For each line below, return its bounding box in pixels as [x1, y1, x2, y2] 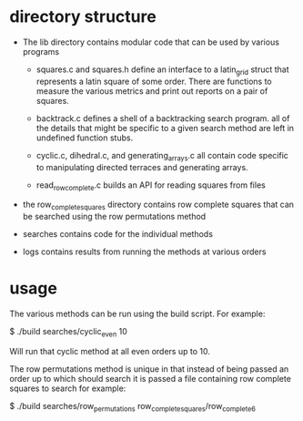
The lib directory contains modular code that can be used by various [22, 36, 280, 47]
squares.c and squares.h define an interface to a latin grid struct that [35, 64, 289, 77]
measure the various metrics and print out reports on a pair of [35, 85, 268, 97]
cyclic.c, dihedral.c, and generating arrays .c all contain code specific [35, 149, 289, 163]
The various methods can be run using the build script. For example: [9, 308, 266, 320]
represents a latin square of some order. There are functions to [35, 76, 272, 87]
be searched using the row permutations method [22, 211, 207, 222]
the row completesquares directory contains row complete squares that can [22, 199, 294, 212]
